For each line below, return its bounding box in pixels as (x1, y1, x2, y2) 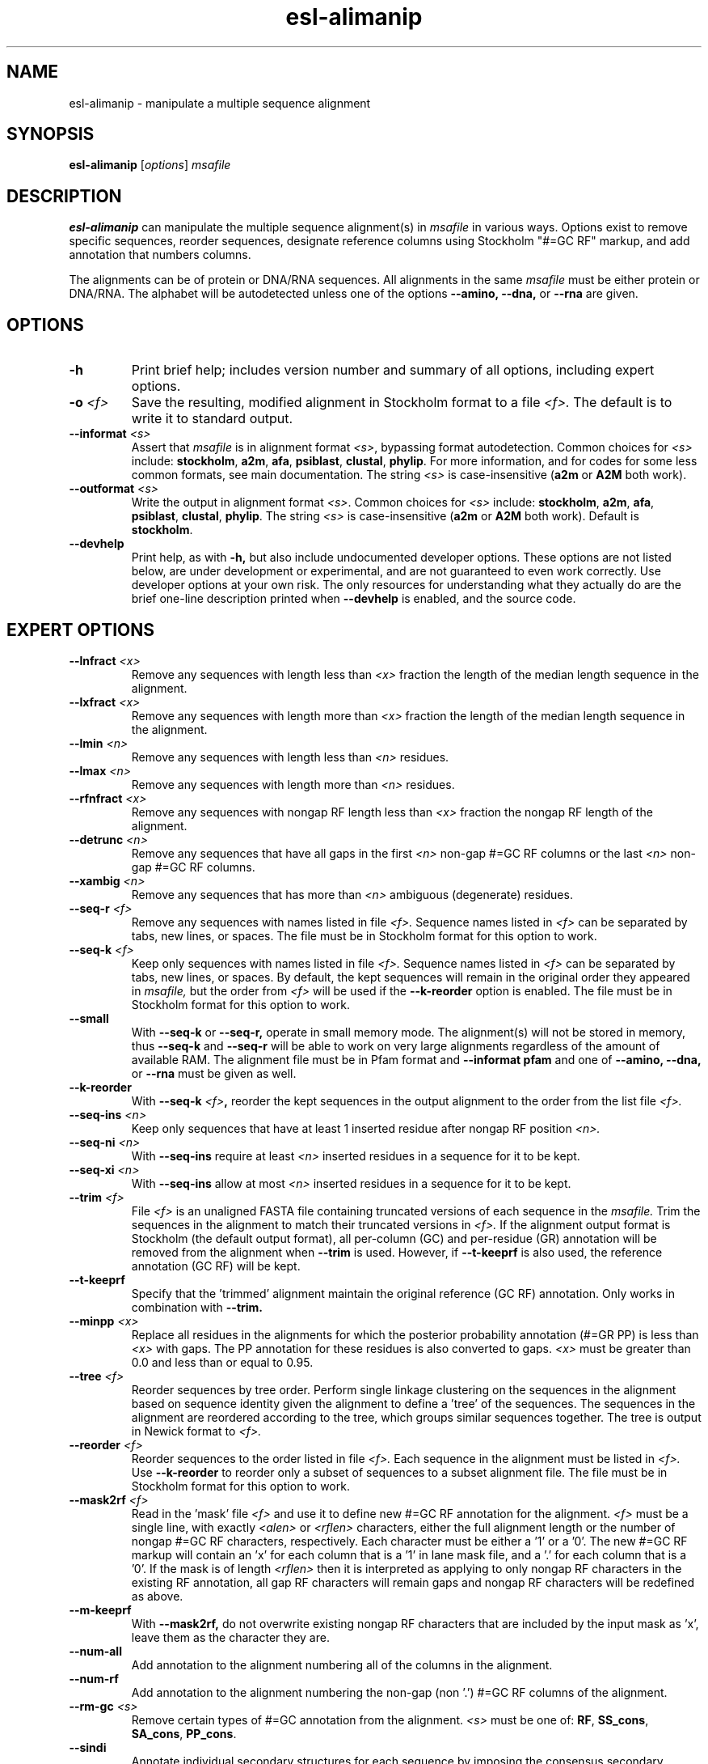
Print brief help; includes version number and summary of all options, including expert (131, 362, 655, 379)
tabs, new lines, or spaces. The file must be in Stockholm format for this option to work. (131, 928, 597, 943)
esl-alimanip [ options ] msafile (69, 158, 231, 172)
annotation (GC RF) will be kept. (131, 1258, 301, 1273)
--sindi (69, 1740, 107, 1754)
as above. (131, 1588, 183, 1603)
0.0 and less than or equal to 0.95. (131, 1355, 314, 1369)
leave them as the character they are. (131, 1630, 330, 1644)
